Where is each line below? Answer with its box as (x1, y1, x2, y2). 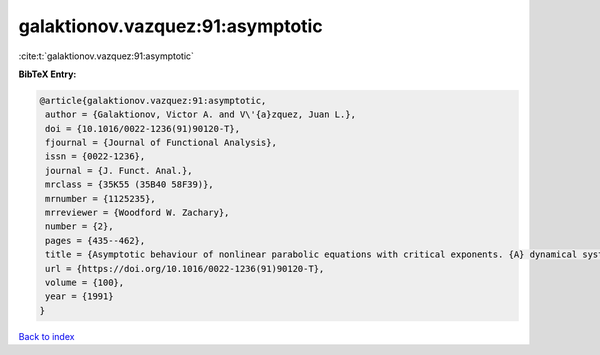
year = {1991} (45, 291, 114, 302)
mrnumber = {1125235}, (45, 193, 157, 204)
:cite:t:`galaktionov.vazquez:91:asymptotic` (18, 50, 195, 62)
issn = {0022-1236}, (45, 151, 146, 162)
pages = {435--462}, (45, 235, 146, 246)
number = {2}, (45, 221, 114, 232)
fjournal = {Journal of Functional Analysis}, (45, 137, 277, 149)
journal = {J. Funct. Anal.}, (45, 165, 194, 176)
